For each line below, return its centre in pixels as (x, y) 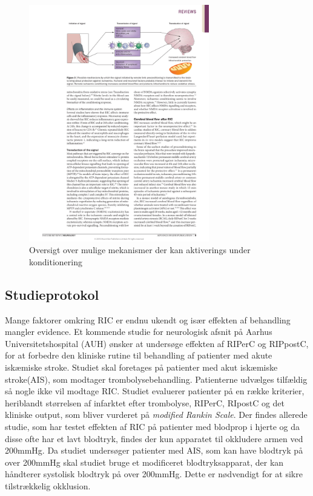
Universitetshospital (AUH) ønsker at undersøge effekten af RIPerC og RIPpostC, (157, 343)
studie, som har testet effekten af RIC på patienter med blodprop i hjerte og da (153, 426)
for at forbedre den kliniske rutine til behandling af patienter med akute (139, 355)
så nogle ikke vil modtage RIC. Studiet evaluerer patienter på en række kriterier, (155, 391)
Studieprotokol (52, 294)
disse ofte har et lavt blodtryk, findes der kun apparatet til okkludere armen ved (154, 438)
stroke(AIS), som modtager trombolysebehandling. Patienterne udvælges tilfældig (156, 379)
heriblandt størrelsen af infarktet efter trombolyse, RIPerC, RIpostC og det (145, 402)
